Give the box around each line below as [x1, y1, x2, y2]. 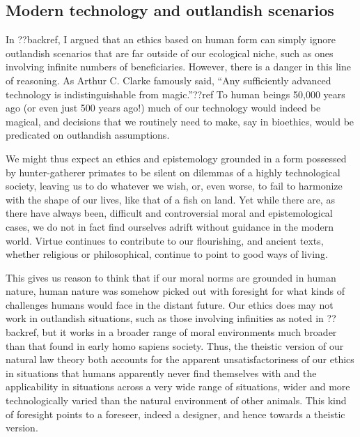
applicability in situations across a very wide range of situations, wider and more [6, 379, 350, 394]
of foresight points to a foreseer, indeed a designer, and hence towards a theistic [6, 406, 345, 421]
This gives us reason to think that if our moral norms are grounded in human [6, 270, 336, 284]
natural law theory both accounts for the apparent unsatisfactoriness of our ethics [6, 352, 354, 367]
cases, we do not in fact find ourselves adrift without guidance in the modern [6, 219, 334, 233]
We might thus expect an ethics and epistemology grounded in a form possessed [6, 151, 347, 165]
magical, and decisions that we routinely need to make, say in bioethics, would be [6, 114, 354, 128]
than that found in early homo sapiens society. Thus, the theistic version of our [6, 338, 344, 353]
